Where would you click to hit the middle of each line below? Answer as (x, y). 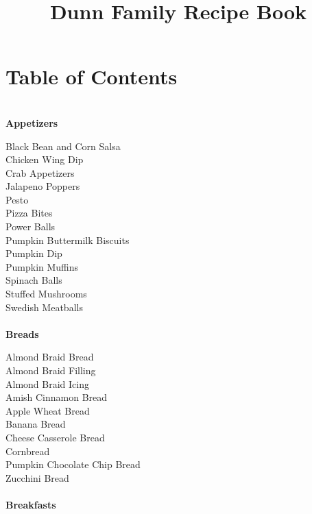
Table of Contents (92, 76)
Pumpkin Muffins (42, 266)
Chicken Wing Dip (45, 159)
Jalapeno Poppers (43, 186)
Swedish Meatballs (44, 307)
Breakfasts (31, 504)
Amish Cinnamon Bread (57, 397)
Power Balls (31, 227)
